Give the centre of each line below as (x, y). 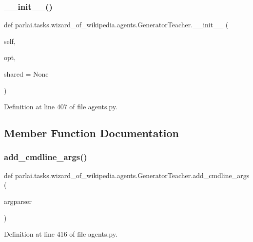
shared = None (26, 74)
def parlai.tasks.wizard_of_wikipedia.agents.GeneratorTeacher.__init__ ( (116, 25)
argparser (18, 201)
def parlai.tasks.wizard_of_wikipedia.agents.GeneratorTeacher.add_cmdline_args (127, 175)
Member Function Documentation (92, 133)
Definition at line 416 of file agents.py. (61, 234)
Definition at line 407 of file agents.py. (61, 107)
